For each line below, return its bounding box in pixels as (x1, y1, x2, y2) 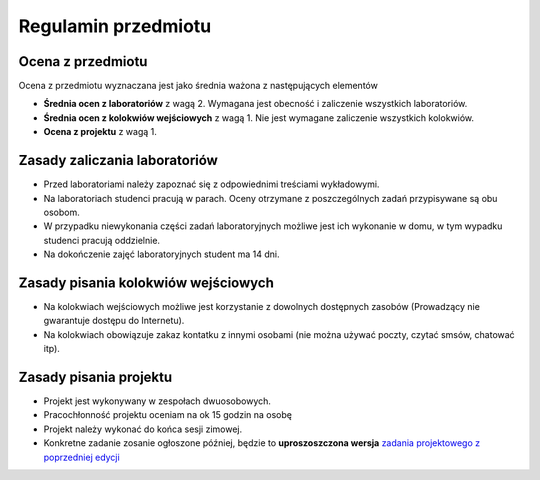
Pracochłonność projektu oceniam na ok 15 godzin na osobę (43, 409, 292, 421)
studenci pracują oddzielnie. (43, 234, 160, 246)
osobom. (43, 206, 80, 218)
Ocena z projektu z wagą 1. (43, 126, 157, 138)
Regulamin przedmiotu (18, 15, 212, 37)
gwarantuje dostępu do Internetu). (43, 315, 185, 327)
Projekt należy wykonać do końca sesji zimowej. (43, 423, 243, 435)
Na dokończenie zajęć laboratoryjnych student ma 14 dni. (43, 248, 280, 260)
